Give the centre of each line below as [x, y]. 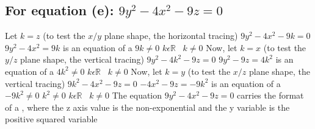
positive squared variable [51, 119]
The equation [137, 95]
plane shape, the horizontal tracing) [171, 36]
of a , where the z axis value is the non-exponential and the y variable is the [147, 107]
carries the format [270, 95]
